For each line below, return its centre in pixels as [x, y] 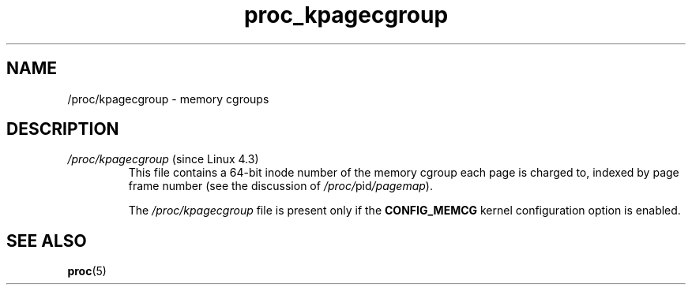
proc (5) [87, 271]
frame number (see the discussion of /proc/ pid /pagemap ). [280, 186]
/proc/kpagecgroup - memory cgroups [168, 99]
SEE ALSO [47, 241]
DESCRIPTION [63, 129]
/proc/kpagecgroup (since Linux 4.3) [163, 159]
